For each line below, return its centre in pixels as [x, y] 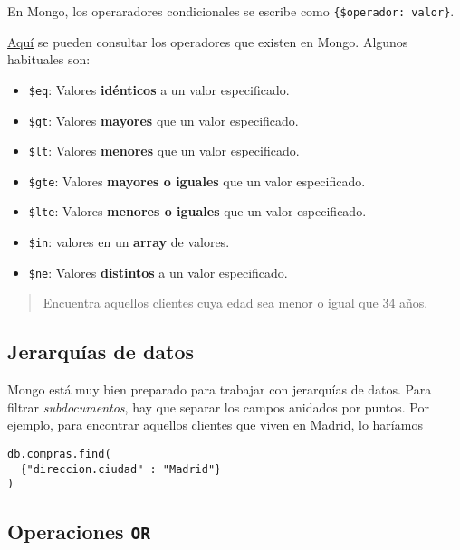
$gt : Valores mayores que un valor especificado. [163, 120]
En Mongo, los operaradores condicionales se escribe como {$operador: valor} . [231, 11]
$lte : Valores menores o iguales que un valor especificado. [197, 211]
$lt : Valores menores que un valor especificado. [164, 151]
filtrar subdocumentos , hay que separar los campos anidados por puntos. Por [218, 407]
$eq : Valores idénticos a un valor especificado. [159, 89]
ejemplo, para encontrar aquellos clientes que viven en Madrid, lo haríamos [215, 425]
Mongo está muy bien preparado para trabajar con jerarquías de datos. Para [220, 389]
